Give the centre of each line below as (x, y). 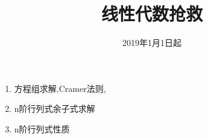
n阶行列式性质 (42, 128)
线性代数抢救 (152, 14)
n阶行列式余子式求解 (55, 108)
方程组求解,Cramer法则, (60, 88)
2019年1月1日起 (152, 43)
